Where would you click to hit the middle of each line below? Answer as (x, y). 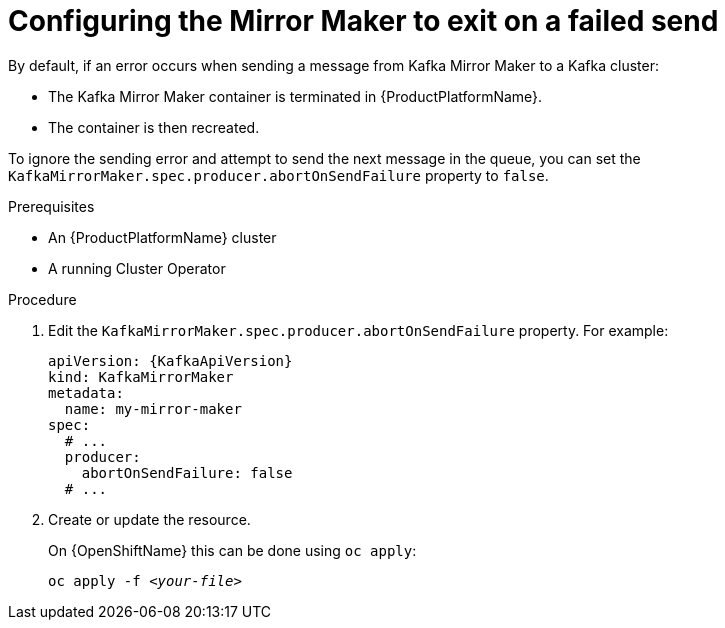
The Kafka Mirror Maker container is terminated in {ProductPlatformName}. (295, 96)
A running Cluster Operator (137, 268)
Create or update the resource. (149, 519)
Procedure (42, 299)
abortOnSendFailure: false (187, 472)
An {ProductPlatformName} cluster (162, 237)
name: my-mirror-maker (153, 408)
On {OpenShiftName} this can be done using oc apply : (232, 550)
